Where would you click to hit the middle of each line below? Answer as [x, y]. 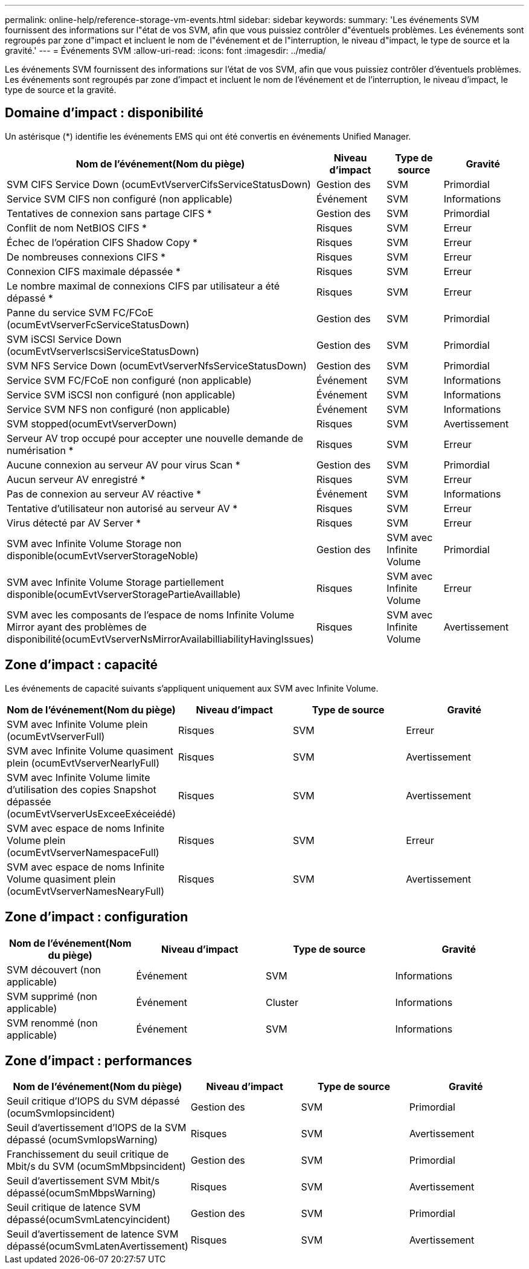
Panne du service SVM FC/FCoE [80, 312]
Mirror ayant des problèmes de [77, 627]
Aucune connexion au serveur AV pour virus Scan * [123, 465]
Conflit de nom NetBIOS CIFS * [77, 228]
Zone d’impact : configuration [97, 917]
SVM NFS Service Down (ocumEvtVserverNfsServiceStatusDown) [157, 365]
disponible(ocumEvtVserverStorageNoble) [103, 555]
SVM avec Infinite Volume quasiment [90, 751]
